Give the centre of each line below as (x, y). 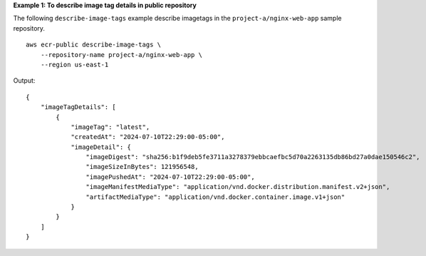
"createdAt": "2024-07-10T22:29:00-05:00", (148, 137)
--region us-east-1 (74, 65)
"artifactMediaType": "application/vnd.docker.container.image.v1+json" (215, 197)
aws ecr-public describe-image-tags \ (94, 45)
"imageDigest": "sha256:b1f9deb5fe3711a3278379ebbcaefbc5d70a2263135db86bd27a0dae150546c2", (253, 157)
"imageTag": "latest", (110, 127)
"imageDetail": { (101, 147)
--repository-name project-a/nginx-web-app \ (121, 55)
